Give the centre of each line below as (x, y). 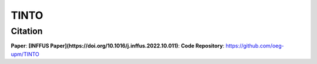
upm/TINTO (25, 54)
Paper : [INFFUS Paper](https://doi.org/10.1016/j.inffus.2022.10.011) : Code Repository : (118, 46)
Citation (27, 31)
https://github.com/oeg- (255, 46)
